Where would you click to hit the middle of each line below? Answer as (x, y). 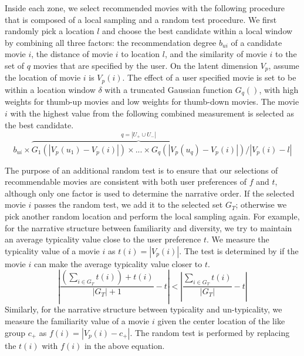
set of (15, 65)
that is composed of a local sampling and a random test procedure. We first (141, 19)
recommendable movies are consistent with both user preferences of (126, 182)
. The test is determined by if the (239, 250)
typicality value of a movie (52, 250)
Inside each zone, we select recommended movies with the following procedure (145, 8)
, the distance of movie (72, 54)
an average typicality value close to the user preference (103, 239)
